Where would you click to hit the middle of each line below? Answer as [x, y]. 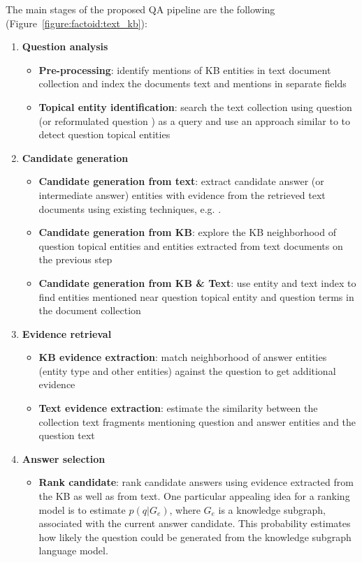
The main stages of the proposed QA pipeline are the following [140, 9]
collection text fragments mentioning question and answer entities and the [197, 421]
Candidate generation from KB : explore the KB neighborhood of [187, 232]
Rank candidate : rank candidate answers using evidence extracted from [196, 482]
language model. [73, 550]
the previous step [75, 259]
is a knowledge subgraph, [272, 509]
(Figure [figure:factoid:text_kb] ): [77, 23]
